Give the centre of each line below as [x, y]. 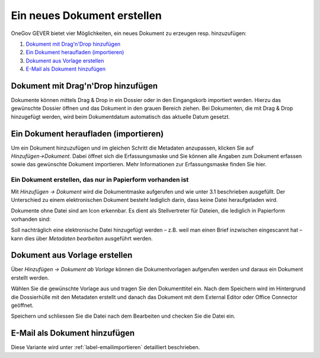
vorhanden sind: [31, 219]
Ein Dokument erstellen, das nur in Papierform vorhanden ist [100, 180]
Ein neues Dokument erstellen [87, 15]
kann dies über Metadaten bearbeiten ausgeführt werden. [82, 238]
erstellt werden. [30, 278]
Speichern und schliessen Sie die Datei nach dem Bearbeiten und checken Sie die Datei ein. [123, 316]
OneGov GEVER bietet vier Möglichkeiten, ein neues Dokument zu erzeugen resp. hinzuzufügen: [129, 33]
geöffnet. [22, 305]
